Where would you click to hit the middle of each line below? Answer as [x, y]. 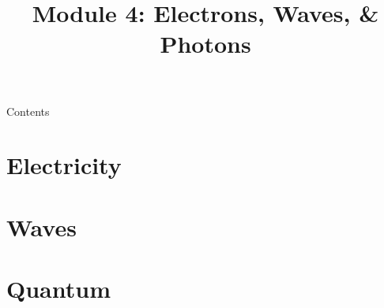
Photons [205, 44]
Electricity [64, 165]
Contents [28, 111]
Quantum [58, 289]
